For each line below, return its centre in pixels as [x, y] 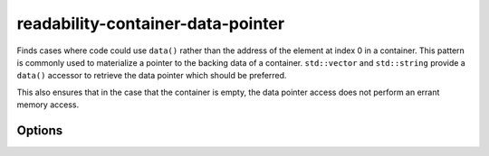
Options [40, 130]
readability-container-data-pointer [151, 23]
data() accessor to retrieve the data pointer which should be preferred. [152, 76]
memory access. [48, 105]
